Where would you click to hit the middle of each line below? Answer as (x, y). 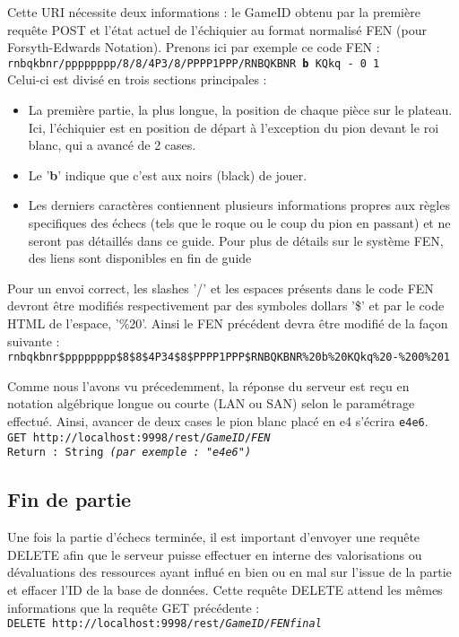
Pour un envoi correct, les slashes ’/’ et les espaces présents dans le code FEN (221, 288)
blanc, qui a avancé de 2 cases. (112, 145)
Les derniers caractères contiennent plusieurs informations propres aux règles (239, 205)
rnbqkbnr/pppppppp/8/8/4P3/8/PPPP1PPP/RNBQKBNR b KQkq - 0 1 (194, 63)
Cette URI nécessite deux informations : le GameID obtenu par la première (214, 12)
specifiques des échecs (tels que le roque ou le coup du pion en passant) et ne (239, 223)
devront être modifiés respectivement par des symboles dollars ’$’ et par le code (226, 305)
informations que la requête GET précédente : (134, 607)
